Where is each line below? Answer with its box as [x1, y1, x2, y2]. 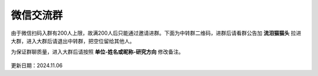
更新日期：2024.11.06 [11, 62, 63, 69]
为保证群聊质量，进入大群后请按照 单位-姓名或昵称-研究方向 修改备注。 [11, 48, 184, 55]
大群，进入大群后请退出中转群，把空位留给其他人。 [11, 37, 135, 44]
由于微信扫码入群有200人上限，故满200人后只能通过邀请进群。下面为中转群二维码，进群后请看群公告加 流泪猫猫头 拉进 [11, 29, 302, 37]
